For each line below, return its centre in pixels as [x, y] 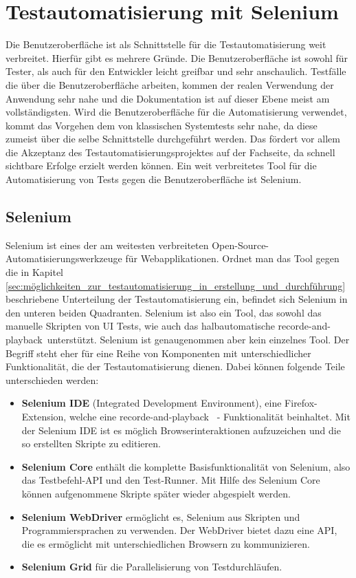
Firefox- [301, 403]
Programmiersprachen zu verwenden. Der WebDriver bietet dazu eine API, [179, 530]
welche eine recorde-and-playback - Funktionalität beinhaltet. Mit [210, 416]
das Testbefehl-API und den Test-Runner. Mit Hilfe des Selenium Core [171, 480]
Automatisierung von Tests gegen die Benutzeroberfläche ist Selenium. [154, 179]
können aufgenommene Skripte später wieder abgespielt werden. [156, 493]
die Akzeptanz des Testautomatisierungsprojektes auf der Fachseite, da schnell [170, 152]
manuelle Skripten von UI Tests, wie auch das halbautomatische [140, 326]
